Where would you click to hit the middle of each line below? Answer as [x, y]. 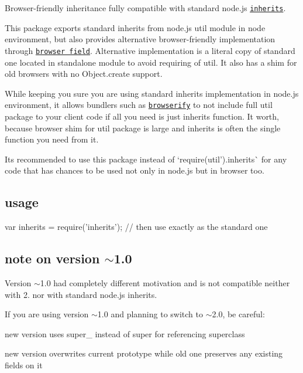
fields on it [24, 364]
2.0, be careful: [238, 314]
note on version [52, 258]
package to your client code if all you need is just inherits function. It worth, [142, 116]
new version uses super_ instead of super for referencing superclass [125, 333]
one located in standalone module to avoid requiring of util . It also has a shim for [151, 62]
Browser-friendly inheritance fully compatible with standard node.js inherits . [145, 8]
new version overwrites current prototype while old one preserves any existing [144, 353]
